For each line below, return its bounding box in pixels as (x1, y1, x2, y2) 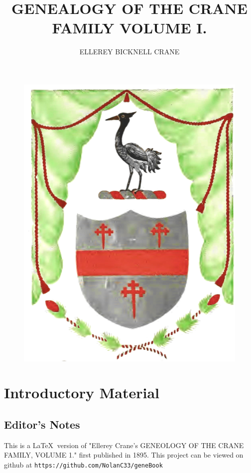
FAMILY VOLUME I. (52, 17, 207, 38)
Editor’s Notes (4, 416, 80, 432)
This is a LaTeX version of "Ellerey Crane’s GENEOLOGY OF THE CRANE (4, 440, 244, 450)
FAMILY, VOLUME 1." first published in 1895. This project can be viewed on (4, 450, 244, 460)
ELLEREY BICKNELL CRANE (79, 46, 180, 57)
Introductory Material (4, 382, 159, 403)
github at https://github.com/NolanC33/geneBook (4, 459, 163, 470)
